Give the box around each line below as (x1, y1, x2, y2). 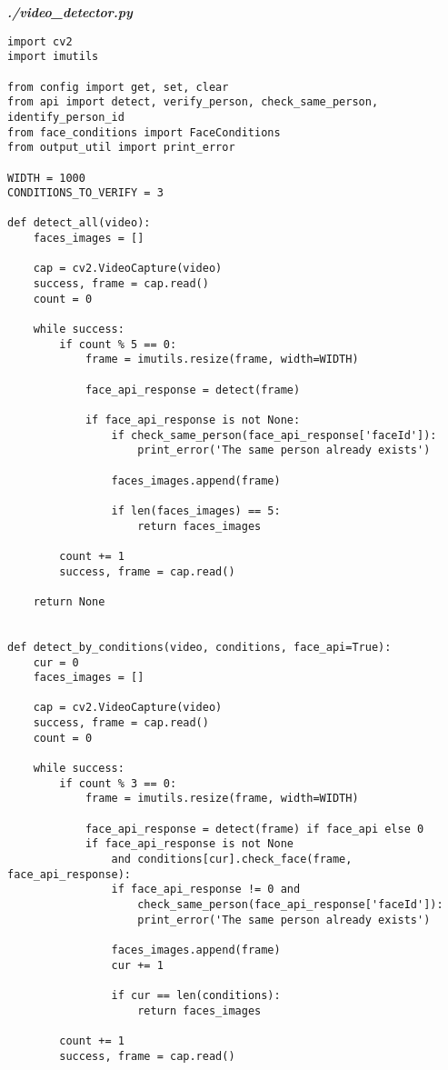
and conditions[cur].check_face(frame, (111, 853, 353, 866)
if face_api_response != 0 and (111, 883, 301, 896)
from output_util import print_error (7, 141, 235, 155)
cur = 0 (33, 655, 79, 669)
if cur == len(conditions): (111, 988, 281, 1002)
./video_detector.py (7, 3, 133, 21)
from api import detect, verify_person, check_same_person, (7, 95, 379, 109)
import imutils (7, 50, 99, 64)
